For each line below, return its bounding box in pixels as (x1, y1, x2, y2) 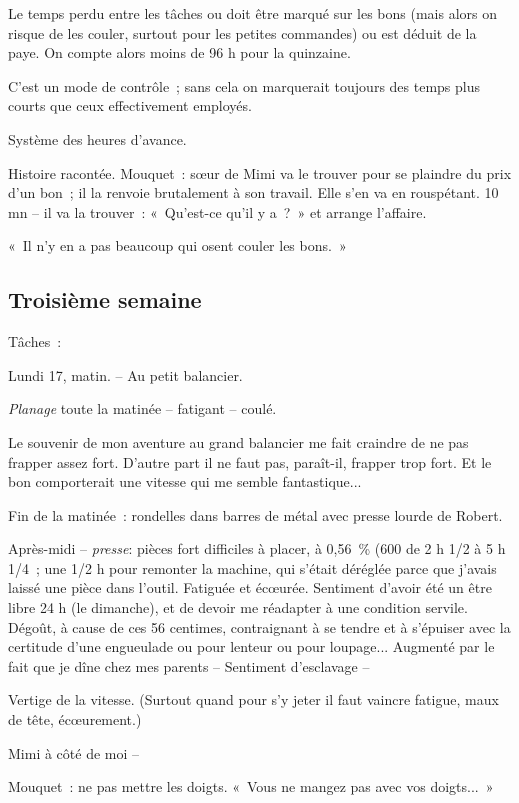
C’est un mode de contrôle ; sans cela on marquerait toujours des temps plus (8, 75, 480, 96)
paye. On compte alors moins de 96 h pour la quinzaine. (8, 42, 351, 63)
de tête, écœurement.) (8, 709, 142, 730)
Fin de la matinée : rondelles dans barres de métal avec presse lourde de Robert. (8, 504, 503, 525)
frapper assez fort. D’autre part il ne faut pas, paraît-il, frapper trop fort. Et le (8, 451, 492, 472)
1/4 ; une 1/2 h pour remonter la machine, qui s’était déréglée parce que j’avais (8, 557, 497, 578)
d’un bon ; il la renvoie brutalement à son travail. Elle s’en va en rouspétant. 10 (8, 182, 499, 203)
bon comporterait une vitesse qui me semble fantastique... (8, 471, 362, 492)
